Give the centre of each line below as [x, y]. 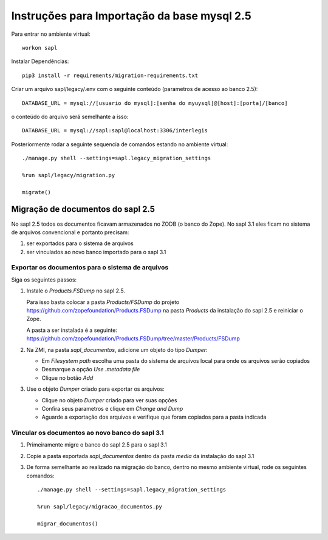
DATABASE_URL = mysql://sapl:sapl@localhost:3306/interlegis [115, 131]
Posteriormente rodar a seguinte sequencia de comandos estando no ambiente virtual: [120, 144]
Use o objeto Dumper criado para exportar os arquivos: [96, 389]
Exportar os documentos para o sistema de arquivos [90, 268]
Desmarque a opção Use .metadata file [91, 370]
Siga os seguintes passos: [44, 280]
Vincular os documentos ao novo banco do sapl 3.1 [87, 433]
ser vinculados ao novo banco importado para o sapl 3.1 [96, 252]
